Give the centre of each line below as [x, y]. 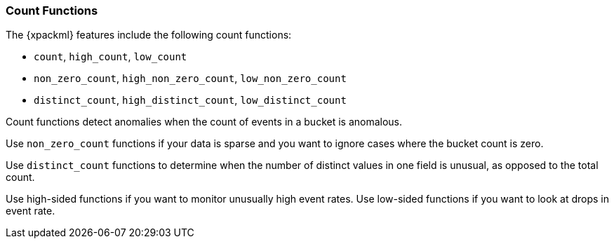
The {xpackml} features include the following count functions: [149, 35]
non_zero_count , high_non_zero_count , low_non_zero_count [190, 79]
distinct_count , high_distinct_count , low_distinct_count [190, 100]
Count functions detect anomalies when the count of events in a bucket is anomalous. [204, 122]
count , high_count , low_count [111, 57]
